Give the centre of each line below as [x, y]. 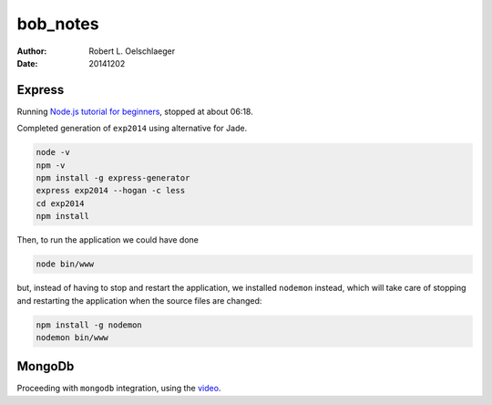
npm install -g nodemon [89, 325]
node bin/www [65, 264]
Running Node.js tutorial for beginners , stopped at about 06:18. [135, 111]
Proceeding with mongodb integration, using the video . [119, 389]
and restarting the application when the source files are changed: [139, 300]
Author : [32, 51]
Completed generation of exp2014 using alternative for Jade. [132, 129]
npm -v [51, 165]
